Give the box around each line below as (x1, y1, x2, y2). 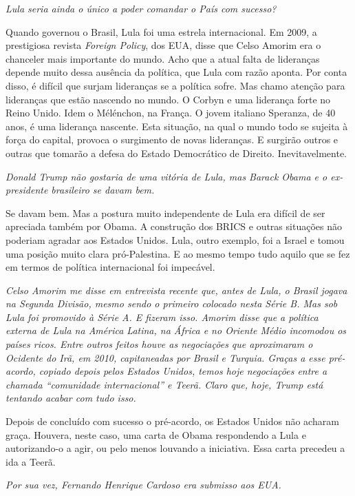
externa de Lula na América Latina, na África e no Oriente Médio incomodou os (6, 323, 347, 338)
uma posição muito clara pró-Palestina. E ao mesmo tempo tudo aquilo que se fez (6, 246, 350, 260)
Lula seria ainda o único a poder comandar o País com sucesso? (6, 1, 277, 15)
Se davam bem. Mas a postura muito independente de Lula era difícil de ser (6, 205, 325, 220)
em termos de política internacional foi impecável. (6, 260, 215, 274)
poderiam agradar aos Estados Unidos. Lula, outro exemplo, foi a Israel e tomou (6, 232, 345, 247)
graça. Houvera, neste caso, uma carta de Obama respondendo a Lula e (6, 427, 306, 442)
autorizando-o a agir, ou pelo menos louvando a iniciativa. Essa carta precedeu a (6, 441, 345, 455)
